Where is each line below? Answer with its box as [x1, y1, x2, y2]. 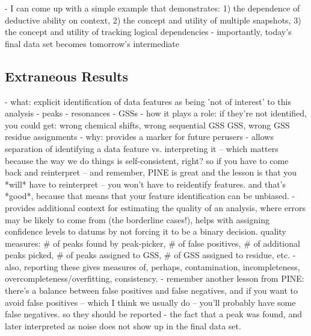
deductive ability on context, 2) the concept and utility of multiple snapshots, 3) [5, 13, 301, 26]
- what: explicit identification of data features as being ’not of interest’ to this [5, 95, 292, 107]
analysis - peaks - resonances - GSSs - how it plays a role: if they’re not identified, [5, 107, 307, 119]
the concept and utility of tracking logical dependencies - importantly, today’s [5, 25, 292, 38]
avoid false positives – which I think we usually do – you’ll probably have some [5, 296, 296, 308]
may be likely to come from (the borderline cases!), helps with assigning [5, 213, 269, 226]
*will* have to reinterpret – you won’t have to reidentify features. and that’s [5, 177, 286, 190]
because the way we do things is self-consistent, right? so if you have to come [5, 154, 289, 166]
